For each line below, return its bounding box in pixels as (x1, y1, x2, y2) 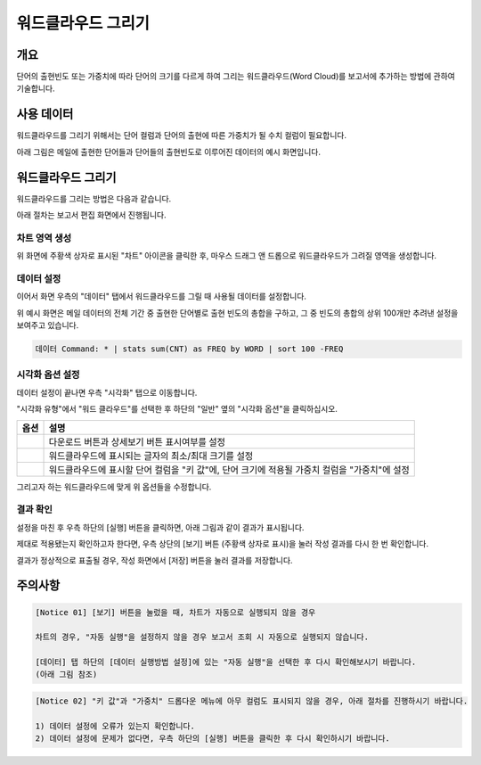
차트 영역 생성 (16, 232, 72, 244)
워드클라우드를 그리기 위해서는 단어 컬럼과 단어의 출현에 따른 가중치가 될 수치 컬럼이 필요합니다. (16, 130, 347, 141)
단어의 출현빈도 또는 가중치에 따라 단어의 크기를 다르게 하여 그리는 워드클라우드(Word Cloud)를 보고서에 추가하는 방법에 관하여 (16, 71, 456, 82)
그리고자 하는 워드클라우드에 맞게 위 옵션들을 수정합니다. (16, 481, 212, 492)
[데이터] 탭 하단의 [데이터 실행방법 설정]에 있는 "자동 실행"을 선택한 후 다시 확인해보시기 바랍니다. (35, 657, 417, 668)
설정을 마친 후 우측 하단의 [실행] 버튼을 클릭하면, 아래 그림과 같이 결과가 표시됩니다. (16, 522, 305, 532)
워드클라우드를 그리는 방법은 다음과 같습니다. (16, 193, 172, 204)
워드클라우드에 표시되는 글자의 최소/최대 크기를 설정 (48, 449, 254, 462)
